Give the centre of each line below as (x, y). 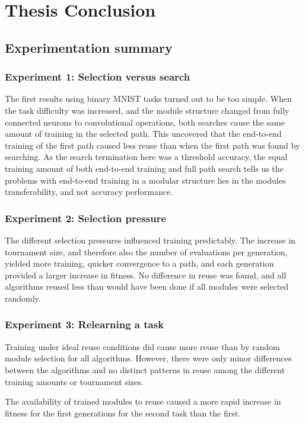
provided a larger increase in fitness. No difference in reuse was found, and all (146, 275)
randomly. (23, 298)
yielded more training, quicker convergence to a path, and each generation (139, 263)
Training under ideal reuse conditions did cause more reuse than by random (142, 346)
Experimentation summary (89, 47)
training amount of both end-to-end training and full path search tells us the (144, 168)
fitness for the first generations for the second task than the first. (123, 413)
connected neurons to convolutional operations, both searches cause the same (145, 122)
